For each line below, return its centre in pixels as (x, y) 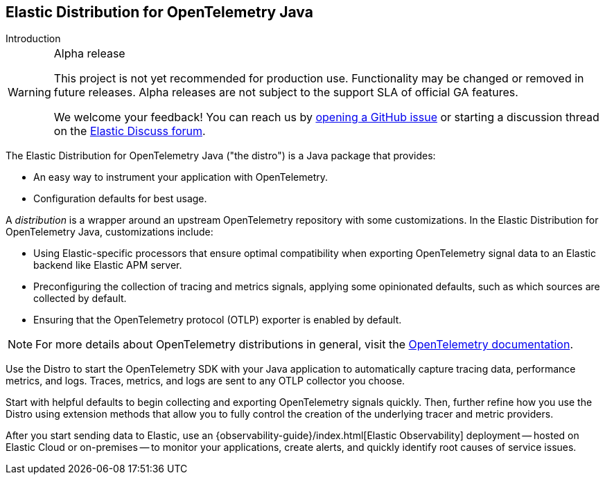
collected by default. (80, 299)
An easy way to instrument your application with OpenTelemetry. (181, 177)
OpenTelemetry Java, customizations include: (109, 232)
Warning (29, 92)
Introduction (33, 39)
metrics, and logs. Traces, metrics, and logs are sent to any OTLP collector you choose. (205, 381)
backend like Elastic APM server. (108, 265)
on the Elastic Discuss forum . (130, 131)
